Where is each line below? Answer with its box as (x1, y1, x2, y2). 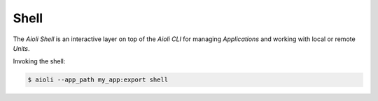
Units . (13, 44, 30, 52)
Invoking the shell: (13, 57, 66, 65)
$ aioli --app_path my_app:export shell (27, 76, 168, 84)
